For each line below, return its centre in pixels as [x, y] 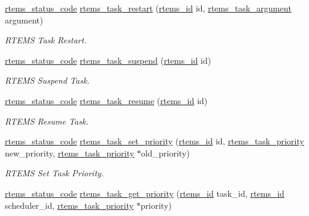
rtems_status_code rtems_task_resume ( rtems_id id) [106, 100]
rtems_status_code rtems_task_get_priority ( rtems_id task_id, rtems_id [145, 193]
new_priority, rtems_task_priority [70, 153]
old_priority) [165, 153]
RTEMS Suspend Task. [47, 80]
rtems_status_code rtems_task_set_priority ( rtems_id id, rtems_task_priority [154, 141]
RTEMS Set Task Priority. [55, 173]
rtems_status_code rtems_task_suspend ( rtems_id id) [108, 60]
